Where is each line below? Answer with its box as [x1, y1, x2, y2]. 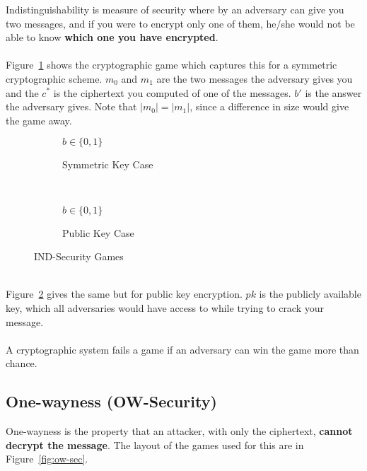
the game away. [6, 112, 72, 127]
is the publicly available [259, 286, 361, 301]
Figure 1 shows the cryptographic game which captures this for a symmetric [6, 57, 337, 72]
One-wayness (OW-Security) [6, 390, 217, 412]
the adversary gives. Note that [6, 99, 137, 114]
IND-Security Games [34, 249, 124, 264]
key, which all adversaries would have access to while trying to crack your [6, 300, 325, 315]
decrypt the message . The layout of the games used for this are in [6, 437, 304, 452]
